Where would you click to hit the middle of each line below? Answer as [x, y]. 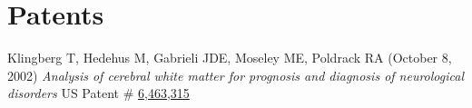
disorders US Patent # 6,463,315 [98, 93]
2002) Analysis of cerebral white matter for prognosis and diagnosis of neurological [236, 75]
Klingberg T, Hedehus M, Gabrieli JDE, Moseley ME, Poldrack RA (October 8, [230, 58]
